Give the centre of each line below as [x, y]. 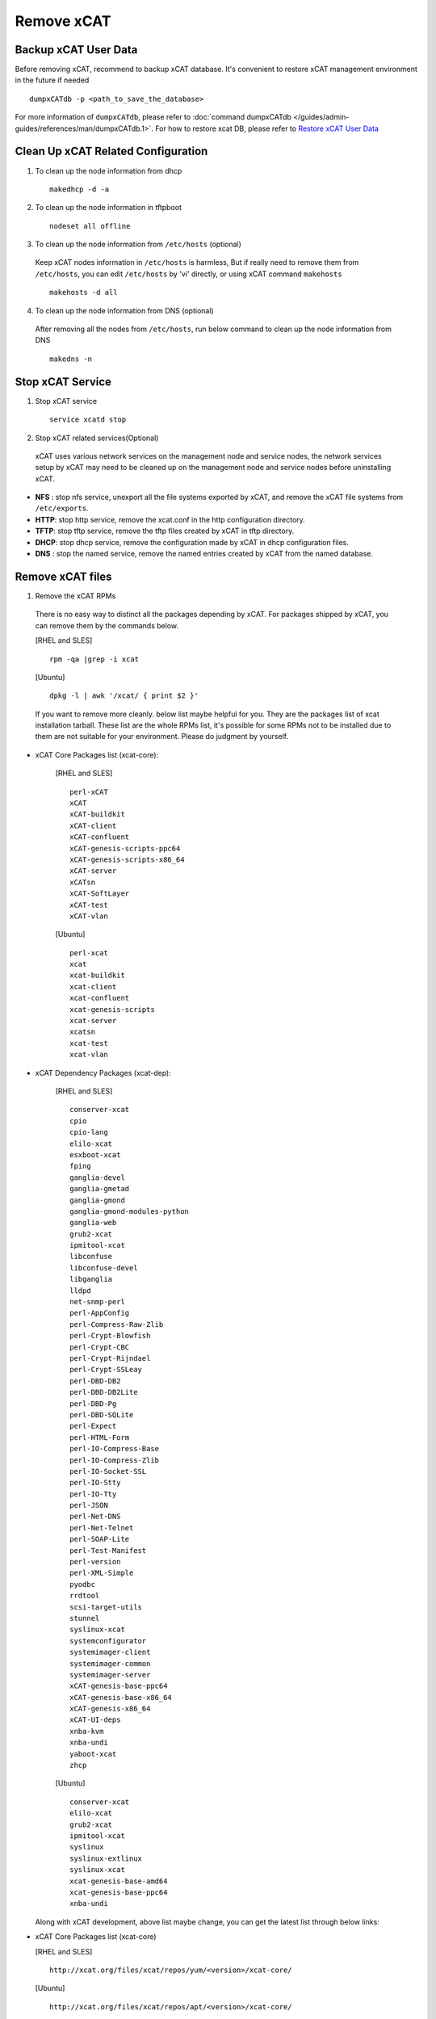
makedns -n [71, 359]
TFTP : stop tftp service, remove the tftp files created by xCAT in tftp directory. [165, 531]
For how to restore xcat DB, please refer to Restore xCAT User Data [267, 128]
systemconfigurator [108, 1641]
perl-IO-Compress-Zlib [115, 1460]
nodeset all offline [90, 226]
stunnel [85, 1618]
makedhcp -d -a [80, 189]
